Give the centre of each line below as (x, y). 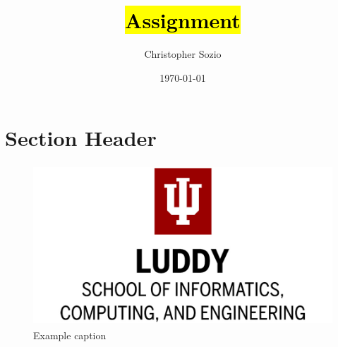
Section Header (81, 138)
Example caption (70, 335)
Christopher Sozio (183, 54)
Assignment (183, 20)
